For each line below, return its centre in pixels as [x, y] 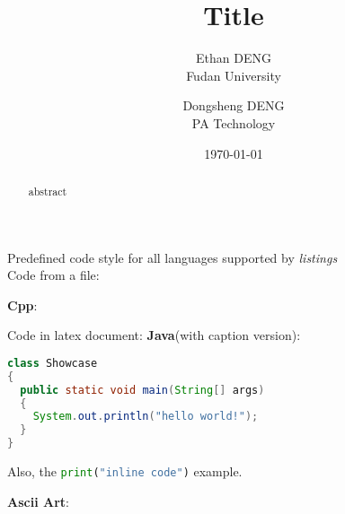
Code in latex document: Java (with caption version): [154, 335]
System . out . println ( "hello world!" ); [146, 417]
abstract [48, 191]
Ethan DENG [234, 58]
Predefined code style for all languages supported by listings [172, 257]
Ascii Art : [38, 501]
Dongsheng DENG [234, 105]
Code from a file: [53, 275]
